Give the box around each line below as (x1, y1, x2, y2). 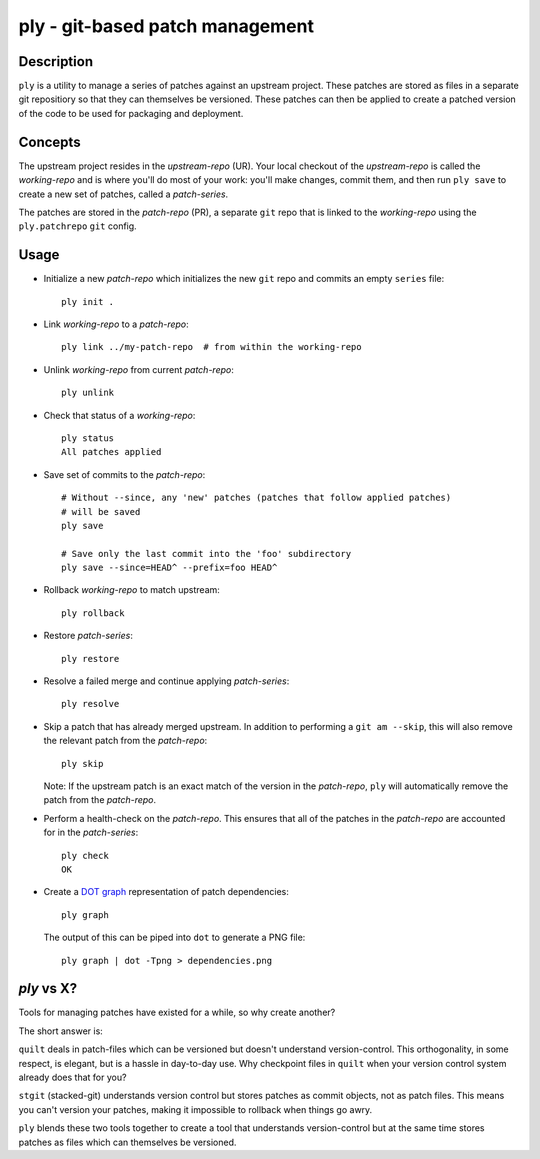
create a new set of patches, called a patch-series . (18, 188, 229, 200)
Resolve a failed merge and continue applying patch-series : (43, 675, 290, 687)
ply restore (61, 653, 120, 664)
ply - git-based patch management (18, 15, 315, 37)
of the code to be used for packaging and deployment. (18, 107, 244, 119)
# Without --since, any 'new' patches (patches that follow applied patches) (61, 492, 452, 504)
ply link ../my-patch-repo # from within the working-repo (61, 341, 362, 353)
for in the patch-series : (43, 826, 139, 839)
